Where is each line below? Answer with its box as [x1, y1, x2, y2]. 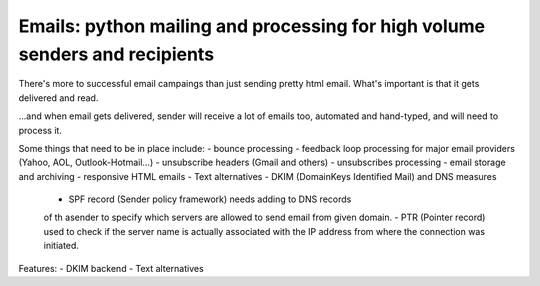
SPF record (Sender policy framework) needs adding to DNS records [68, 193, 352, 205]
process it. [18, 124, 62, 136]
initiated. [43, 240, 80, 252]
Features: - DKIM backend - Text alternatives [18, 262, 204, 274]
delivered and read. [18, 91, 99, 104]
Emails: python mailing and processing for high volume [18, 15, 486, 37]
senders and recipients [18, 43, 215, 65]
